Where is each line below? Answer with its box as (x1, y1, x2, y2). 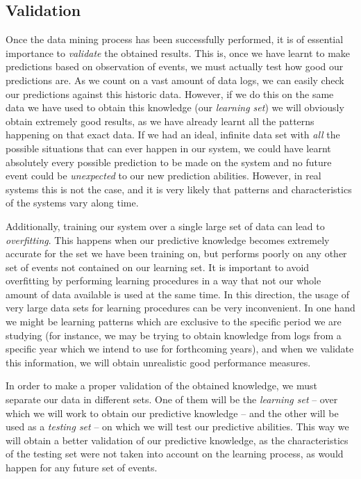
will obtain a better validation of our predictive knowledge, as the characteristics (6, 432, 349, 447)
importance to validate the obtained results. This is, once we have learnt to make (6, 45, 351, 60)
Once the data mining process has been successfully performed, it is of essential (6, 32, 344, 47)
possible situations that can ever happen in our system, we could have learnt (6, 140, 331, 155)
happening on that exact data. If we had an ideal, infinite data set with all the (6, 127, 340, 142)
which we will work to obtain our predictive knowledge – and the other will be (6, 405, 339, 420)
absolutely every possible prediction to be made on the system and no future (6, 154, 332, 169)
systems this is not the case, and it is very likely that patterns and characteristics (6, 181, 352, 196)
